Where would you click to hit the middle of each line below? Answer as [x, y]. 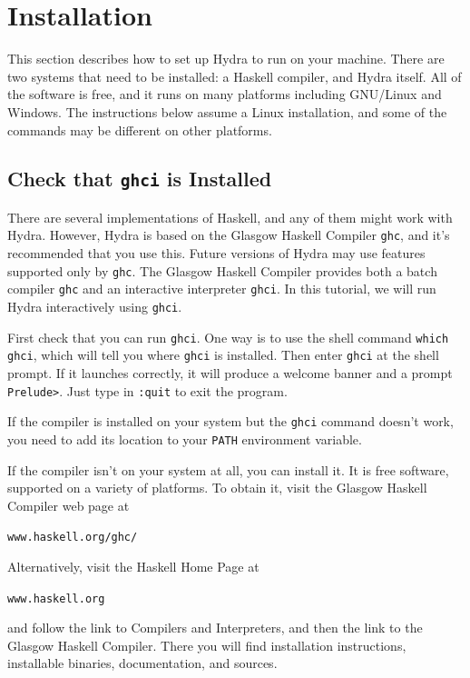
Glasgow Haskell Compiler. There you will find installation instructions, [207, 645]
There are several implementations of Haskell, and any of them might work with [230, 217]
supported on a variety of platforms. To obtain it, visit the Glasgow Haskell [217, 488]
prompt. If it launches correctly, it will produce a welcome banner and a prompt [230, 373]
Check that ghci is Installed [140, 179]
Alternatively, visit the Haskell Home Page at [133, 566]
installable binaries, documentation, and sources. [142, 663]
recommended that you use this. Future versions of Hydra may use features [216, 253]
